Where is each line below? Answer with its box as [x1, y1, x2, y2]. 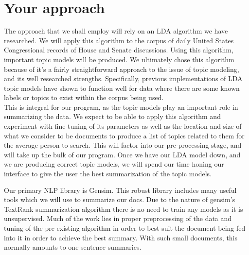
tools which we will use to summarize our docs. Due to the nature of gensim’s [4, 194, 235, 204]
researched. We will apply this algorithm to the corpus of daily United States [4, 35, 234, 45]
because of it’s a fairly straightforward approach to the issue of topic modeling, [4, 64, 239, 74]
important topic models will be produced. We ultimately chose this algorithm [4, 54, 234, 64]
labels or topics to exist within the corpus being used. [4, 92, 164, 102]
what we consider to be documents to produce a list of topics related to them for [4, 130, 245, 140]
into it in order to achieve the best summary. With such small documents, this [4, 232, 238, 242]
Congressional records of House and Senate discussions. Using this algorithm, [4, 45, 233, 55]
